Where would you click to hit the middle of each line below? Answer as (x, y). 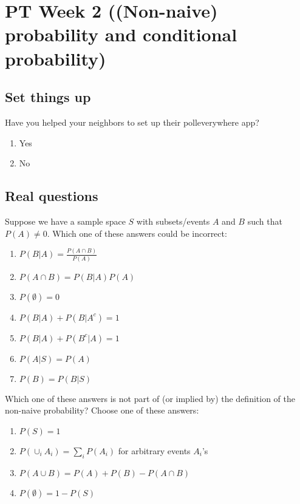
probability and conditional (121, 34)
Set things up (48, 97)
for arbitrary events (154, 450)
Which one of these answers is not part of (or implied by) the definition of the (150, 398)
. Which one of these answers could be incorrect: (137, 233)
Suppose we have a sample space (65, 221)
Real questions (52, 196)
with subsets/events (173, 221)
